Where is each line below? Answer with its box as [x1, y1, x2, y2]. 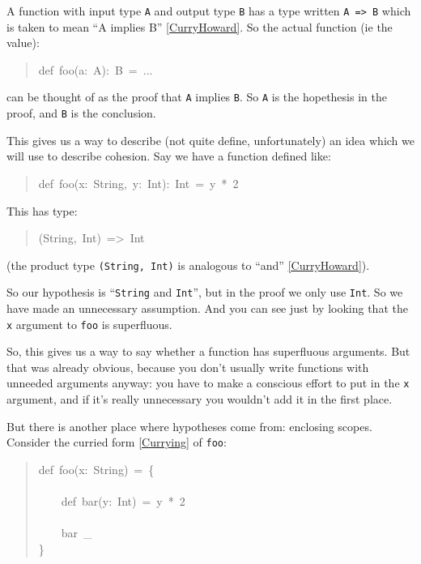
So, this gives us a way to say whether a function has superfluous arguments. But [6, 343, 410, 360]
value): [6, 34, 40, 51]
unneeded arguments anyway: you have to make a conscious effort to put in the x [6, 374, 410, 391]
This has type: [6, 202, 78, 219]
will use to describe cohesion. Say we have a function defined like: [6, 147, 331, 164]
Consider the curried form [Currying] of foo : [6, 434, 227, 451]
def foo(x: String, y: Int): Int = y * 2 [38, 174, 239, 191]
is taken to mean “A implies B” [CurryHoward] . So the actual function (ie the [6, 18, 393, 35]
